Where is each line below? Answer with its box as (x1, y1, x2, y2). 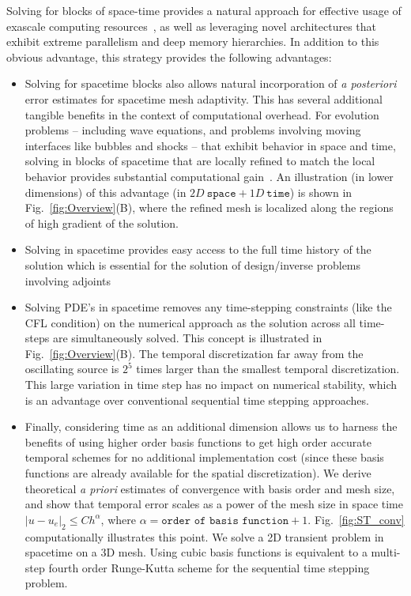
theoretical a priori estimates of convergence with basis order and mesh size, (25, 480, 395, 496)
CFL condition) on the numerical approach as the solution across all (25, 314, 356, 330)
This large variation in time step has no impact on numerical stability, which (25, 376, 397, 393)
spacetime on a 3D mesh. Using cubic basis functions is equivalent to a (25, 544, 368, 560)
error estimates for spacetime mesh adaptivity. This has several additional (25, 90, 383, 107)
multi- (371, 544, 401, 560)
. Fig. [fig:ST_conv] (307, 511, 405, 527)
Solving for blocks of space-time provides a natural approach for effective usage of (6, 2, 402, 18)
